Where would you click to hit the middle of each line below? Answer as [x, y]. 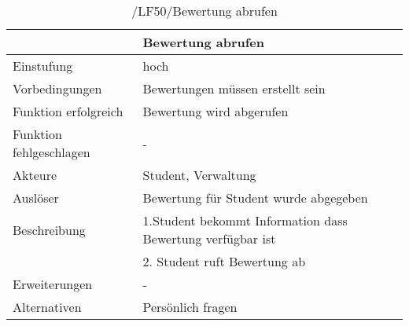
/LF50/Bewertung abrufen [204, 11]
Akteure [35, 175]
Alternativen [47, 307]
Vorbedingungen [57, 88]
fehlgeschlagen [52, 152]
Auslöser [36, 198]
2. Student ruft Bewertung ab [224, 261]
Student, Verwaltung [199, 175]
